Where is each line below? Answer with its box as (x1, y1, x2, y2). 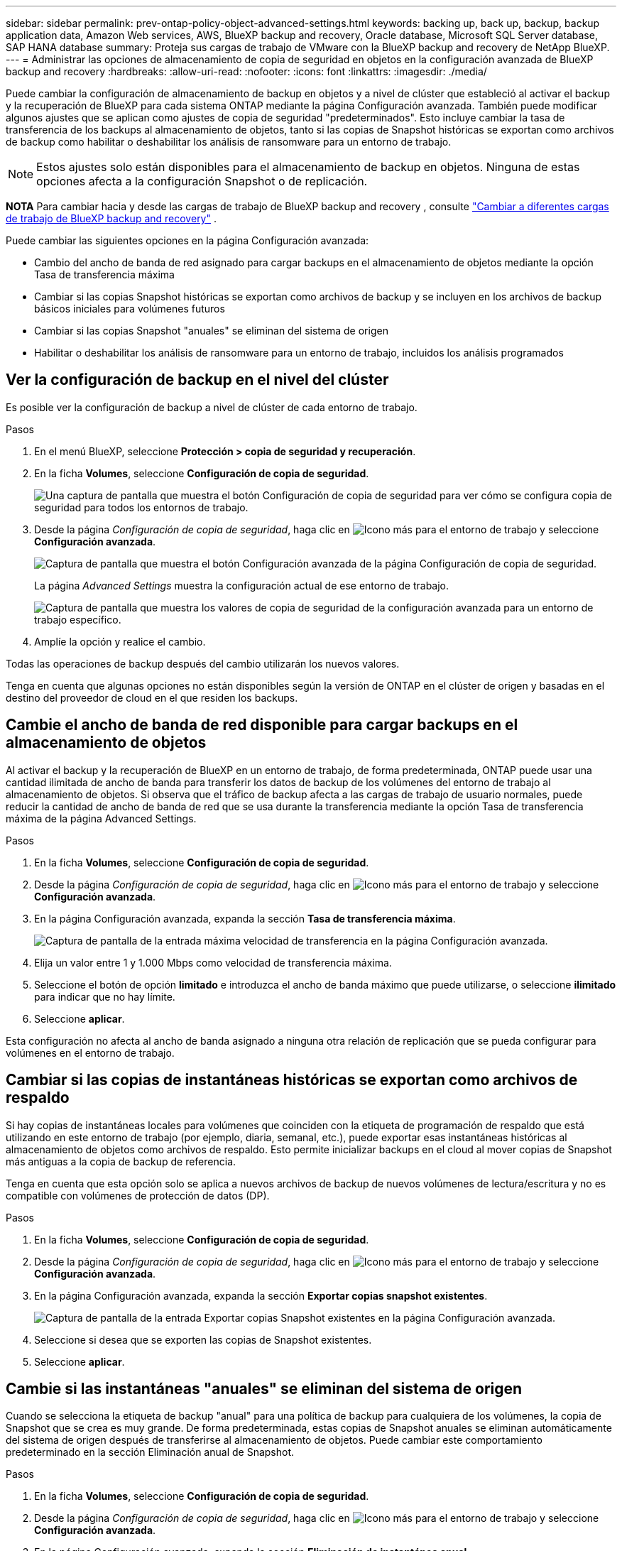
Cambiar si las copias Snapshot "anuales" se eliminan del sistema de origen (34, 325, 388, 337)
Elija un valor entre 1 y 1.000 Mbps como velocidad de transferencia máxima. (34, 956, 392, 969)
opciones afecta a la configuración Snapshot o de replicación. (36, 174, 368, 188)
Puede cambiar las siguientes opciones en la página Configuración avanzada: (6, 234, 369, 246)
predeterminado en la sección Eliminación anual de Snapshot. (6, 1446, 295, 1459)
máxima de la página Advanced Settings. (6, 812, 197, 825)
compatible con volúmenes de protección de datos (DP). (6, 1189, 270, 1202)
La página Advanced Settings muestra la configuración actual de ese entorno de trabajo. (34, 579, 449, 592)
